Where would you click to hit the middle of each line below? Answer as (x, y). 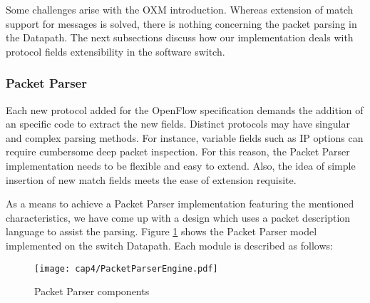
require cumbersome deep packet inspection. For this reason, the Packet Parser (178, 151)
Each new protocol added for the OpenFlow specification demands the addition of (185, 109)
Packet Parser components (92, 291)
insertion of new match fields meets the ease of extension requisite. (151, 179)
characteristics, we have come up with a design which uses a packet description (178, 217)
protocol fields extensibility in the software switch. (115, 51)
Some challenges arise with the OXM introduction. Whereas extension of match (180, 9)
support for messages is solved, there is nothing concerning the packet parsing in (181, 23)
